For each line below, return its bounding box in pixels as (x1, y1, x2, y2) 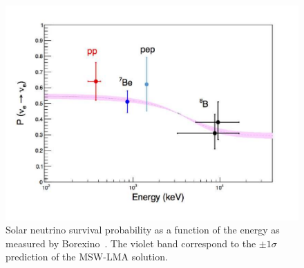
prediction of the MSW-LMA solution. (6, 249, 168, 264)
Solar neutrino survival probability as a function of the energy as (6, 222, 280, 237)
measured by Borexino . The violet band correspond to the (6, 236, 256, 250)
